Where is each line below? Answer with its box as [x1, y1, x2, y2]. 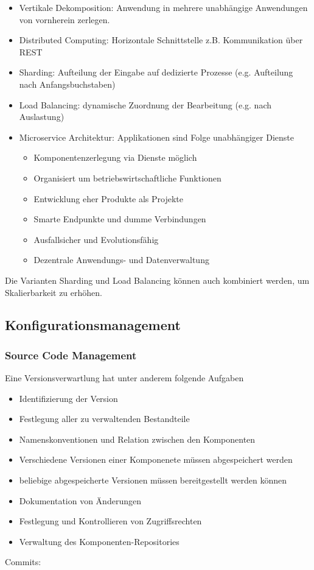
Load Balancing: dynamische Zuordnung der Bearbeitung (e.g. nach [19, 98, 271, 111]
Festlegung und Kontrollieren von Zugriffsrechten [19, 515, 202, 527]
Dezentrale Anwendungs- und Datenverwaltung [33, 253, 209, 266]
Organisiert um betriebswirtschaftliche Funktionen [33, 171, 222, 184]
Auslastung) [19, 110, 65, 123]
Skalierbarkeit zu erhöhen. [5, 286, 102, 298]
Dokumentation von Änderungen [19, 494, 141, 507]
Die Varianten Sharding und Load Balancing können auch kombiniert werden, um [5, 273, 310, 286]
